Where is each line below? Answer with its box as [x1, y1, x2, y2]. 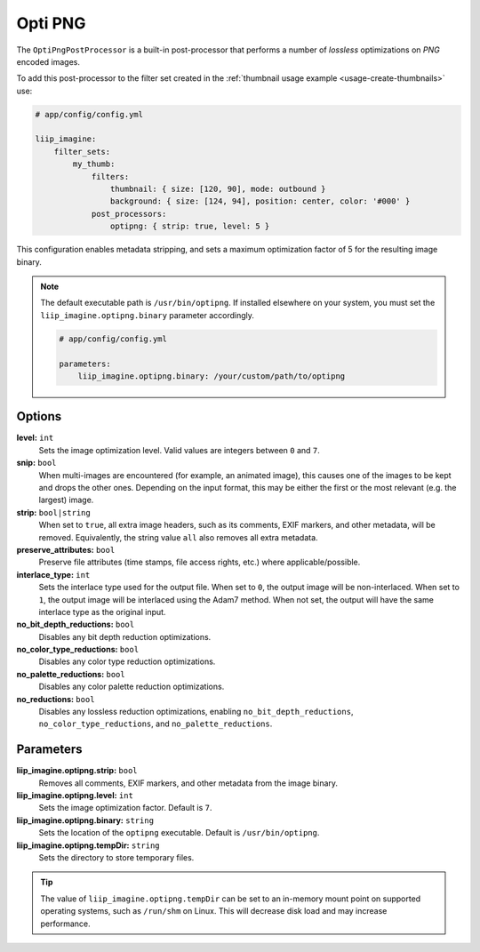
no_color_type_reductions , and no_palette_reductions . [38, 718, 273, 729]
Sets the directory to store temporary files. [38, 852, 195, 863]
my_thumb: [72, 159, 116, 169]
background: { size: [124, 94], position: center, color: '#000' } [109, 196, 411, 206]
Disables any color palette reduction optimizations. [38, 681, 225, 692]
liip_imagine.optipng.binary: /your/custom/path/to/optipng [77, 371, 346, 381]
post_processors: [91, 209, 167, 219]
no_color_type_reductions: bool [16, 644, 140, 655]
